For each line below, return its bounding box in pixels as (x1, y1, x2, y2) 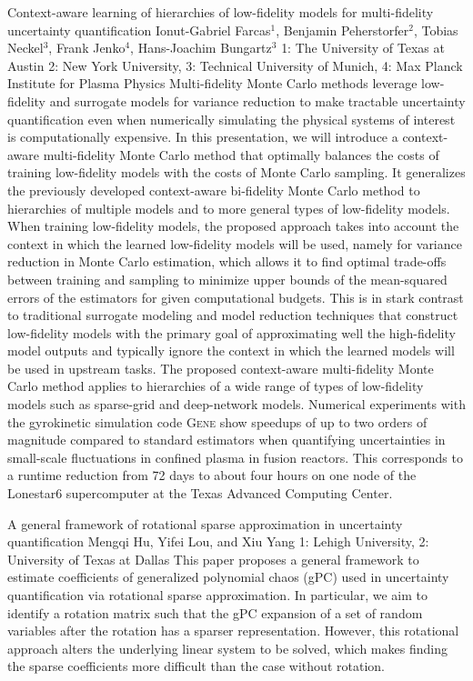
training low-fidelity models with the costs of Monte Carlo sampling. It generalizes (7, 163, 466, 182)
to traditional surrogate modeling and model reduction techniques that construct (7, 305, 458, 325)
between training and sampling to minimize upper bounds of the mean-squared (7, 269, 448, 288)
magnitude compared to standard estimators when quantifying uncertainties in (7, 430, 446, 449)
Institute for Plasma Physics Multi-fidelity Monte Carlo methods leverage (7, 74, 418, 93)
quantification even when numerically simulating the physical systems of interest (7, 109, 456, 128)
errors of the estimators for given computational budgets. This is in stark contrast (7, 287, 464, 306)
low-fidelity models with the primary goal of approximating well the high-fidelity (7, 323, 456, 342)
